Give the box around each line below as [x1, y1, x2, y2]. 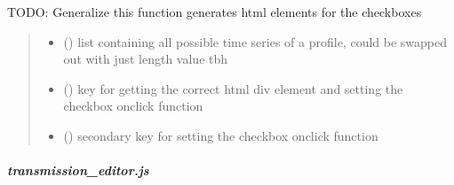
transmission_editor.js [7, 161, 149, 180]
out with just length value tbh [63, 50, 228, 68]
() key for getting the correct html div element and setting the [63, 79, 403, 97]
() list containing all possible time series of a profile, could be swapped [63, 32, 448, 50]
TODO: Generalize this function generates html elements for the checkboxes [7, 3, 422, 20]
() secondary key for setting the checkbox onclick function [63, 126, 378, 144]
